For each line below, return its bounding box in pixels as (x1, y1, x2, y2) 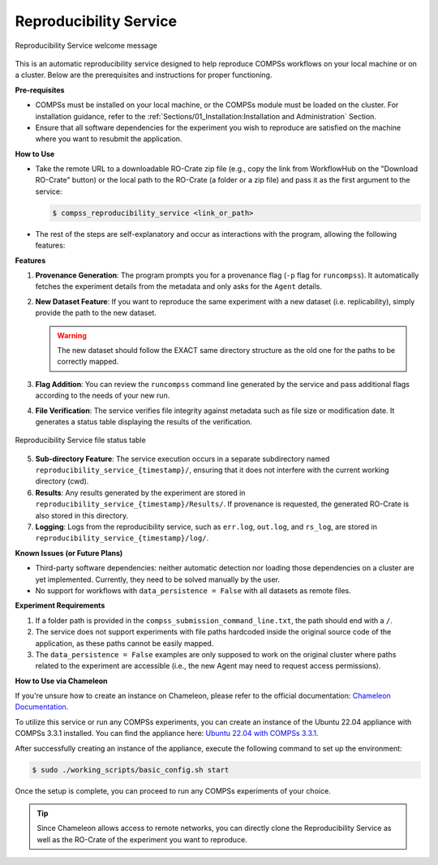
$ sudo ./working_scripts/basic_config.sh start (32, 765, 230, 774)
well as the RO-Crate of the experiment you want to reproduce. (36, 834, 247, 844)
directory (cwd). (35, 476, 89, 486)
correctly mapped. (57, 357, 119, 367)
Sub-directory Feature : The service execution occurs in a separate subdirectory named (35, 454, 330, 463)
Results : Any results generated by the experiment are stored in (35, 488, 246, 497)
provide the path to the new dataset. (35, 308, 157, 318)
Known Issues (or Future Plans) (15, 548, 123, 557)
